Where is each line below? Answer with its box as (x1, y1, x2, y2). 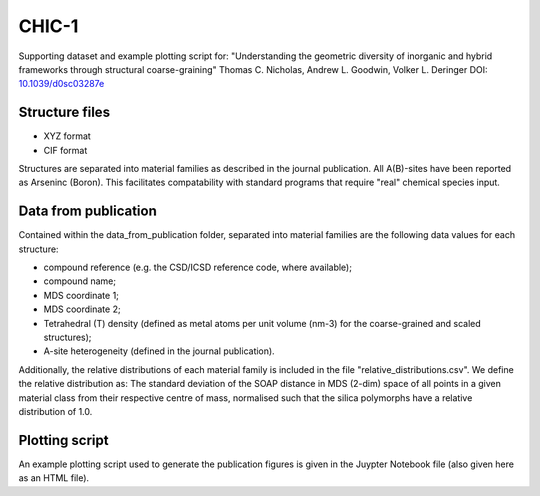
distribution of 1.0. (18, 406, 93, 417)
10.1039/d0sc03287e (18, 78, 105, 90)
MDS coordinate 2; (43, 303, 121, 315)
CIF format (43, 144, 88, 156)
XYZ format (43, 130, 92, 142)
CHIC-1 (18, 15, 79, 37)
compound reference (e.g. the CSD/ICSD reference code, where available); (43, 261, 352, 274)
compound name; (43, 275, 117, 287)
